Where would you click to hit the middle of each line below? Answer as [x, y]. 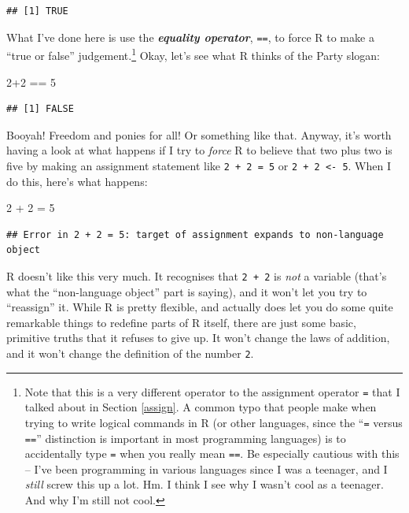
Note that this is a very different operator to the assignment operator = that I [212, 391]
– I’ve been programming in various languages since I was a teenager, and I [206, 468]
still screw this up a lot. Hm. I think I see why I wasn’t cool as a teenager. [204, 484]
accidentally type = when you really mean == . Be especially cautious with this [212, 454]
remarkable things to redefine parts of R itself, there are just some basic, [181, 322]
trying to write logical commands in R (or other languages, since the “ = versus [214, 422]
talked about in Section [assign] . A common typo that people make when [201, 407]
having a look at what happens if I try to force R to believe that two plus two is [199, 150]
